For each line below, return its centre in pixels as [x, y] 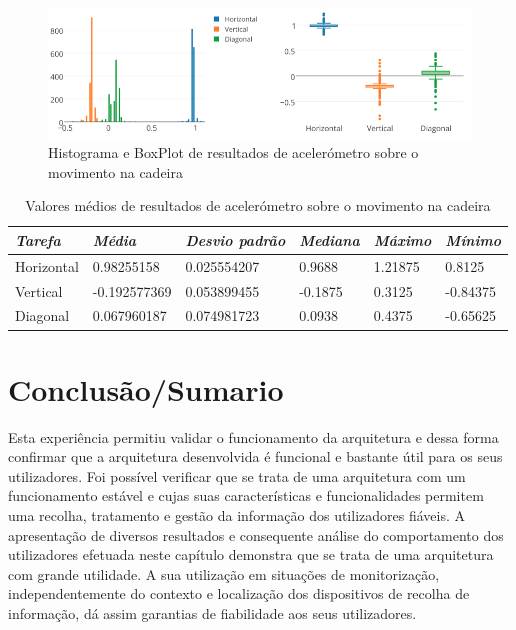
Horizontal [47, 265]
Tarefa [38, 239]
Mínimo [473, 239]
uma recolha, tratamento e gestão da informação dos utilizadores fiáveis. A [236, 515]
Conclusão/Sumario [146, 388]
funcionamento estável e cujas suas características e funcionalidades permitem [246, 495]
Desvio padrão [235, 239]
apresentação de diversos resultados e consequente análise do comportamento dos [256, 534]
